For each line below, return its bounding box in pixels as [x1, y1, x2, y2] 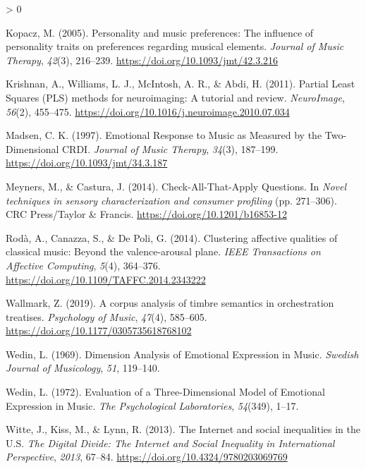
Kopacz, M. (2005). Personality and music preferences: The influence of [6, 25, 314, 39]
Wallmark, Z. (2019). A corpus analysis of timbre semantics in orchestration [6, 296, 334, 310]
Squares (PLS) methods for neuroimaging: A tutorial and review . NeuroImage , [6, 90, 345, 104]
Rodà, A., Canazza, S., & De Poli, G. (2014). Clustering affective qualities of [6, 230, 338, 245]
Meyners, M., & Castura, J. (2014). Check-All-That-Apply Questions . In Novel [6, 178, 347, 193]
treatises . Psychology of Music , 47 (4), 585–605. [6, 309, 207, 324]
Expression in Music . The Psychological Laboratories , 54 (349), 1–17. [6, 398, 299, 413]
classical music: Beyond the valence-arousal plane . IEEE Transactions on [6, 244, 321, 259]
